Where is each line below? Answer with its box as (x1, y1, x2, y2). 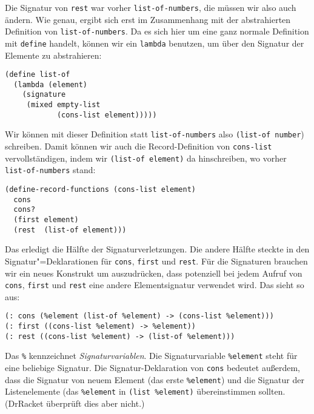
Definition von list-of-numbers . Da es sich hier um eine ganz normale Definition (5, 25, 309, 38)
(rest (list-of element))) (13, 225, 127, 234)
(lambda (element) (13, 80, 88, 89)
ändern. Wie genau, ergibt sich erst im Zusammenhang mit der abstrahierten (5, 13, 291, 25)
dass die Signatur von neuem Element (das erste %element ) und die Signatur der (5, 373, 304, 386)
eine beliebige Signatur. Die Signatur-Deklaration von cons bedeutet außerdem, (5, 361, 300, 374)
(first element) (13, 215, 79, 225)
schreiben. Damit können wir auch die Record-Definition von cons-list (5, 140, 272, 153)
